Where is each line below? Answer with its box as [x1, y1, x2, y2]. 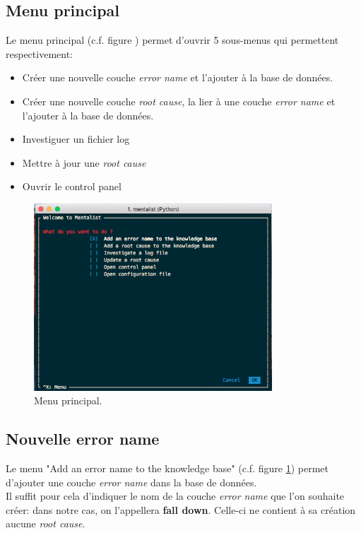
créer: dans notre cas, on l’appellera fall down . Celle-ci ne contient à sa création [6, 502, 356, 517]
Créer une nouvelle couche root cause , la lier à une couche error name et [22, 93, 336, 108]
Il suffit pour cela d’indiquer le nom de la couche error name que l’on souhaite [6, 488, 345, 503]
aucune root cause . [6, 516, 85, 531]
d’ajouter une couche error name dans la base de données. [6, 474, 257, 489]
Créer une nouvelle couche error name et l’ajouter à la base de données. [22, 70, 333, 85]
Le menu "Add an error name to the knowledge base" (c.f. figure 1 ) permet [6, 460, 329, 475]
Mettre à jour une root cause [22, 155, 146, 170]
